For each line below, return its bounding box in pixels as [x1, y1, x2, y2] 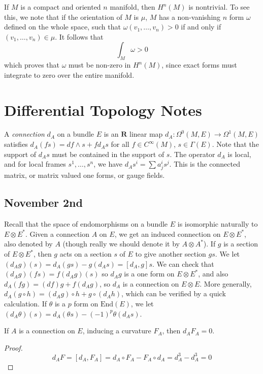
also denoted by [4, 238, 53, 249]
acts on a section [59, 248, 112, 259]
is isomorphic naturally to [177, 219, 258, 229]
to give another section [135, 248, 206, 259]
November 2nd [4, 195, 83, 210]
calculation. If [4, 298, 47, 308]
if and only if [181, 21, 221, 32]
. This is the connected [169, 159, 240, 169]
